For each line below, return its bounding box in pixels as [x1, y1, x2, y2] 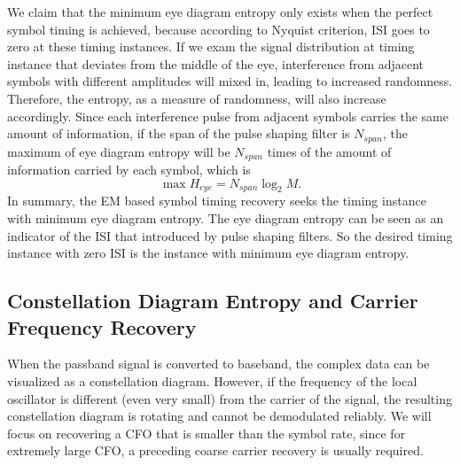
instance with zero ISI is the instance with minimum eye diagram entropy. [7, 244, 409, 262]
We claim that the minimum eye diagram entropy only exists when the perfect [7, 3, 433, 20]
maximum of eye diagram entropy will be [7, 142, 230, 160]
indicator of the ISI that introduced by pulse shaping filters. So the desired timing [7, 226, 453, 244]
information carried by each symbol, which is [7, 160, 251, 179]
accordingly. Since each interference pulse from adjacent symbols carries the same [7, 106, 448, 125]
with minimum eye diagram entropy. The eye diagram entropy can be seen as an [7, 209, 444, 228]
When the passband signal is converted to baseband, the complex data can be [7, 354, 430, 373]
